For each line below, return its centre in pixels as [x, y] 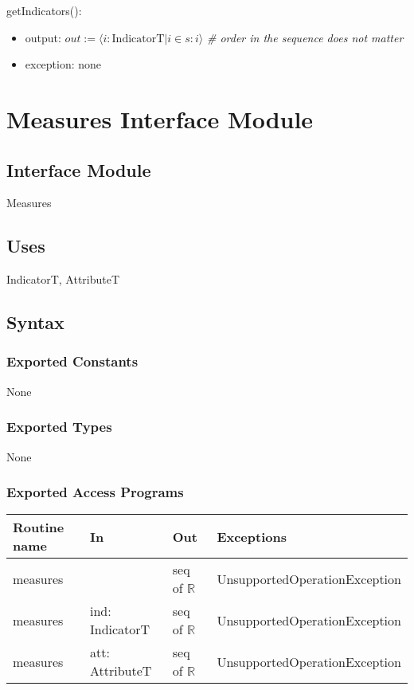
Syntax [35, 322]
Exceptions [252, 536]
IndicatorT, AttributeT [63, 279]
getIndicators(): [44, 10]
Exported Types [59, 427]
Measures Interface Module [160, 118]
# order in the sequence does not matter [305, 37]
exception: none [63, 64]
